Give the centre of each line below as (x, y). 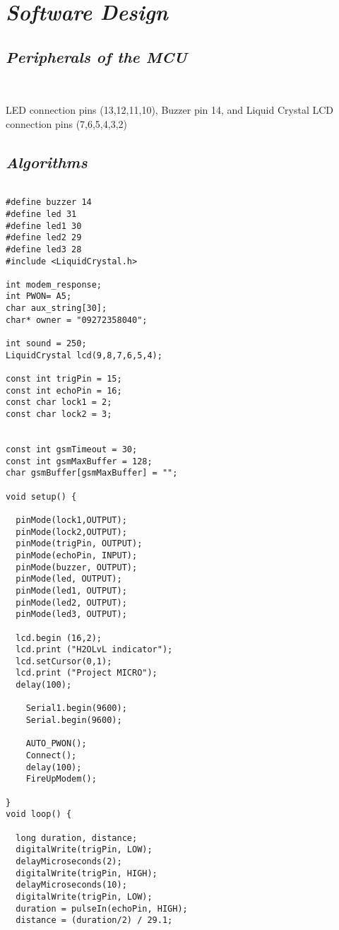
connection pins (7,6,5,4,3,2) (66, 123)
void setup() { (41, 496)
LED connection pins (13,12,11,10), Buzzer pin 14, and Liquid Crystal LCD (170, 110)
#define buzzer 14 (49, 202)
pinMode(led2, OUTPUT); (71, 602)
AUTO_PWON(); (56, 744)
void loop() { (39, 814)
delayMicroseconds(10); (71, 885)
